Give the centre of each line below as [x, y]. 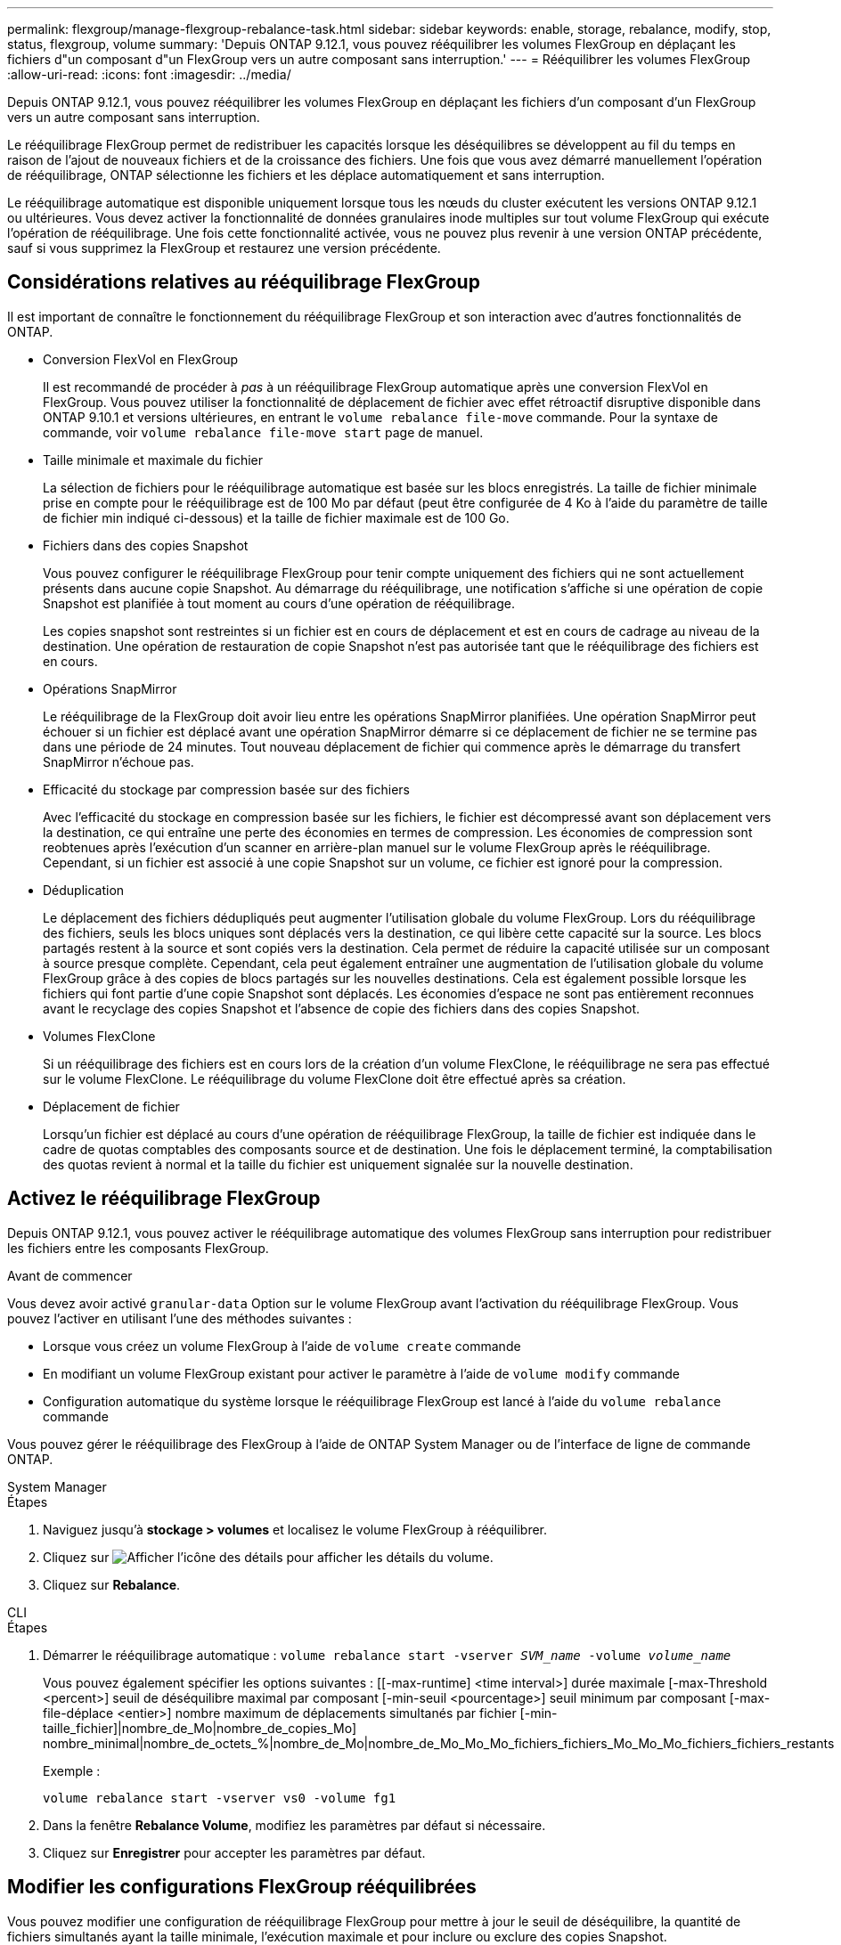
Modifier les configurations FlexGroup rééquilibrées [242, 1887]
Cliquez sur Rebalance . [112, 1584]
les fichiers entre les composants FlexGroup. [138, 1248]
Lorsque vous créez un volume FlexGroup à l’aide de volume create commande [282, 1346]
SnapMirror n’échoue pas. [118, 761]
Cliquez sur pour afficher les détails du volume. [268, 1557]
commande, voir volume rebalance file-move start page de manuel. [263, 432]
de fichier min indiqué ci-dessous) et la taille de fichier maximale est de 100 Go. [276, 517]
